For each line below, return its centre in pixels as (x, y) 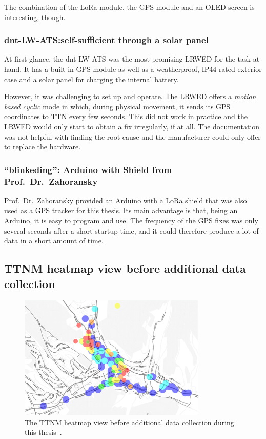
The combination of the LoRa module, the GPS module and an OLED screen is (129, 7)
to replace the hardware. (43, 147)
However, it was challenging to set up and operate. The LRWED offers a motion (130, 96)
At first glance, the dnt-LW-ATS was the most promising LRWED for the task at (132, 59)
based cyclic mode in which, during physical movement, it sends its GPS (117, 106)
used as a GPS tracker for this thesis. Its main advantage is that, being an (121, 210)
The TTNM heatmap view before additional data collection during (129, 422)
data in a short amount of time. (54, 241)
